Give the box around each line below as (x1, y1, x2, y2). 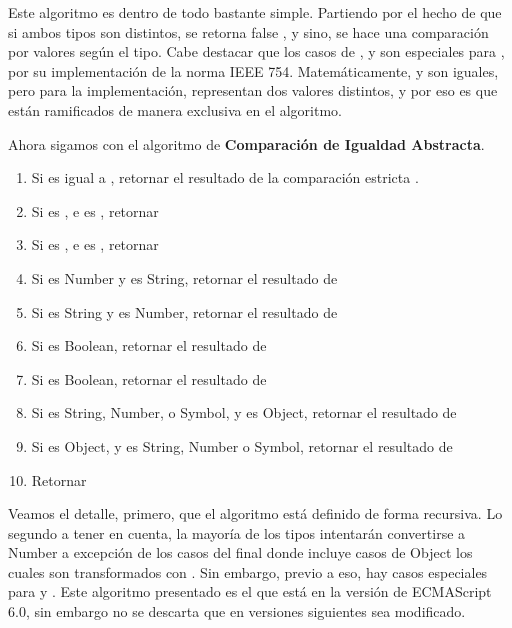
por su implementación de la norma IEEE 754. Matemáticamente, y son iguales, (8, 60, 499, 81)
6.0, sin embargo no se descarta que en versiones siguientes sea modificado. (8, 601, 466, 622)
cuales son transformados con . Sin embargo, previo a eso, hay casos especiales (8, 561, 488, 582)
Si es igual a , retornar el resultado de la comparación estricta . (31, 167, 419, 188)
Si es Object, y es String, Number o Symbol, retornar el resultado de (31, 435, 453, 456)
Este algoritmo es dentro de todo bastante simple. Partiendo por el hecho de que (8, 2, 502, 22)
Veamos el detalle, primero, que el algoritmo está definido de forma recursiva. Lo (8, 503, 503, 524)
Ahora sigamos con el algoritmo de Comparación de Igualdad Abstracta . (8, 133, 485, 154)
